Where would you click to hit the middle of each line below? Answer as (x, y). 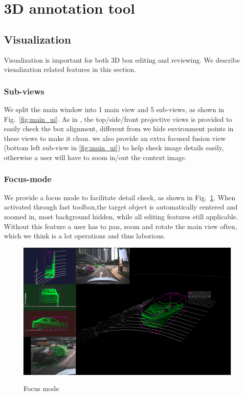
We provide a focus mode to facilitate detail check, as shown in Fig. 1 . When (120, 197)
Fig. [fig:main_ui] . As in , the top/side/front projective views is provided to (118, 119)
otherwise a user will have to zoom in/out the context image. (95, 157)
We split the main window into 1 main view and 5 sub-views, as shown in (114, 109)
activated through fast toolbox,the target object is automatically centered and (121, 207)
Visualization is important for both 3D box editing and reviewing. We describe (122, 59)
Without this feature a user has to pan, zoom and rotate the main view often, (121, 226)
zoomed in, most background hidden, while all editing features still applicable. (121, 216)
